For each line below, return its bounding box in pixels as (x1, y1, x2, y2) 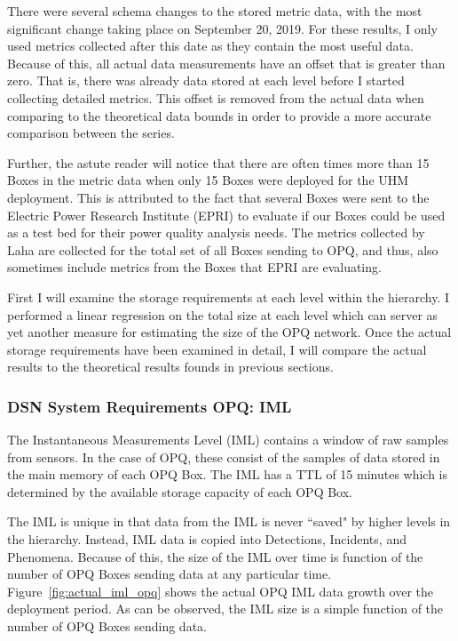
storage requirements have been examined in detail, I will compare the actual (7, 340, 427, 358)
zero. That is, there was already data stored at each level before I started (7, 71, 405, 90)
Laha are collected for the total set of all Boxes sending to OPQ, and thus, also (7, 240, 438, 259)
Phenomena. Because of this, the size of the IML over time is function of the (7, 547, 423, 565)
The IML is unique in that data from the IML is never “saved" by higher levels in (7, 512, 451, 531)
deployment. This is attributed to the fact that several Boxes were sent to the (7, 188, 430, 206)
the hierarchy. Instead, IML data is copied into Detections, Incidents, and (7, 530, 407, 549)
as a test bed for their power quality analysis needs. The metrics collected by (7, 223, 425, 242)
